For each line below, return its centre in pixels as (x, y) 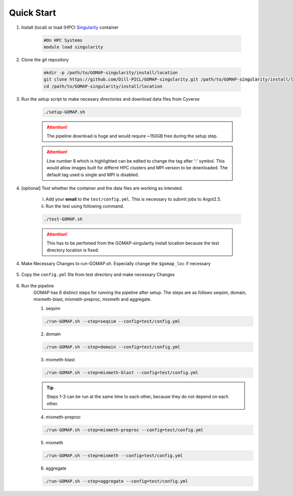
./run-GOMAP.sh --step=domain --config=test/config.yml (112, 347)
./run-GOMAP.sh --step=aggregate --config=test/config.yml (116, 481)
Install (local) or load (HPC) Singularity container (70, 27)
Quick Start (32, 13)
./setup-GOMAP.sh (64, 112)
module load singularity (73, 47)
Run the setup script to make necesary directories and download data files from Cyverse (110, 99)
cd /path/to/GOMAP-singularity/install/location (103, 86)
